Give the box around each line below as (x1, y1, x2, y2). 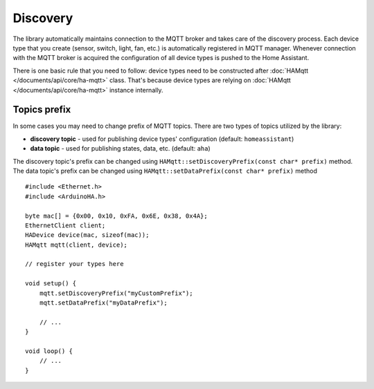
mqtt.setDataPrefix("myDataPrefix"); (39, 299, 168, 307)
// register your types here (25, 260, 124, 268)
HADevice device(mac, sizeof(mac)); (25, 231, 150, 239)
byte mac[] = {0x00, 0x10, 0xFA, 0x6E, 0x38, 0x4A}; (25, 211, 208, 220)
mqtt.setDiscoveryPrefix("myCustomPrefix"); (39, 289, 193, 297)
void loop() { (25, 348, 73, 355)
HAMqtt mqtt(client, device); (25, 240, 128, 249)
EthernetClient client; (25, 221, 106, 229)
